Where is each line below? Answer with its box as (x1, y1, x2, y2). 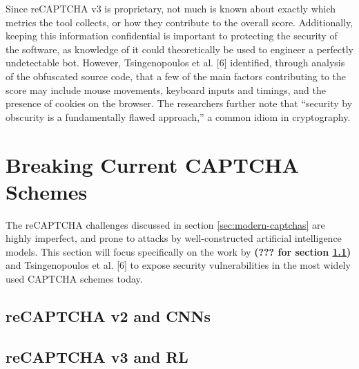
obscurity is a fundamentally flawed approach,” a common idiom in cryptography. (6, 109, 351, 124)
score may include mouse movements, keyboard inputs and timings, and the (6, 82, 327, 97)
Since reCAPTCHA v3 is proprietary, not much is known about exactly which (6, 1, 336, 15)
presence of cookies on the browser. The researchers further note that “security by (6, 96, 353, 111)
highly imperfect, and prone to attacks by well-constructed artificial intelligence (6, 231, 342, 245)
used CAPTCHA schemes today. (6, 272, 143, 286)
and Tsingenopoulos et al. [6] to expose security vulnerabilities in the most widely (6, 258, 351, 272)
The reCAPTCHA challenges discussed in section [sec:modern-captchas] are (6, 217, 325, 231)
